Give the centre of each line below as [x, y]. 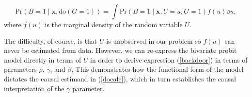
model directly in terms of [43, 59]
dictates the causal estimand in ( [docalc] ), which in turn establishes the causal [120, 78]
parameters [20, 69]
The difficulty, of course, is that [51, 40]
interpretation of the [34, 88]
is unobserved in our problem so [154, 40]
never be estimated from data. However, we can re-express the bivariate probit [120, 50]
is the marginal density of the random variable [114, 24]
